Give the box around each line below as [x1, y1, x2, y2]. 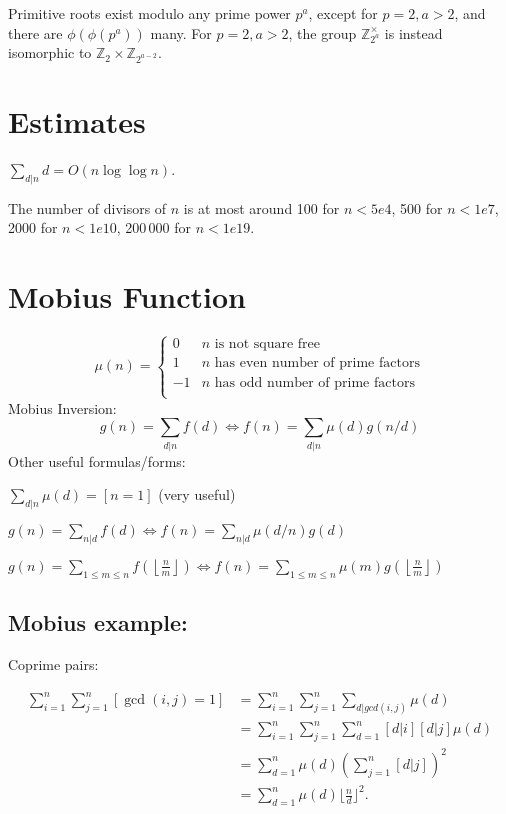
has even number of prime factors [214, 356, 420, 371]
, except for [308, 3, 378, 23]
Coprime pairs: [8, 653, 99, 674]
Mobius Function [8, 276, 246, 317]
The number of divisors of [8, 197, 167, 218]
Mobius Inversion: [8, 397, 117, 418]
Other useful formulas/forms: [8, 450, 186, 471]
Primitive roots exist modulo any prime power [8, 3, 291, 23]
